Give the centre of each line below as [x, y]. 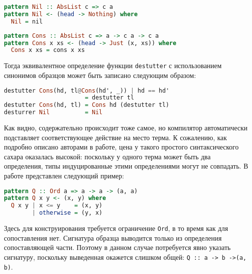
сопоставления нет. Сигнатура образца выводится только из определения [113, 237]
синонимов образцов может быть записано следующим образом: [100, 75]
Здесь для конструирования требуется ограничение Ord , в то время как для [116, 228]
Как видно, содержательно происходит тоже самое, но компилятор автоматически [126, 127]
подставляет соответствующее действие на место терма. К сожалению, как [115, 137]
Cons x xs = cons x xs [48, 50]
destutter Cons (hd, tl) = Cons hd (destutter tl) [87, 105]
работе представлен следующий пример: [64, 175]
